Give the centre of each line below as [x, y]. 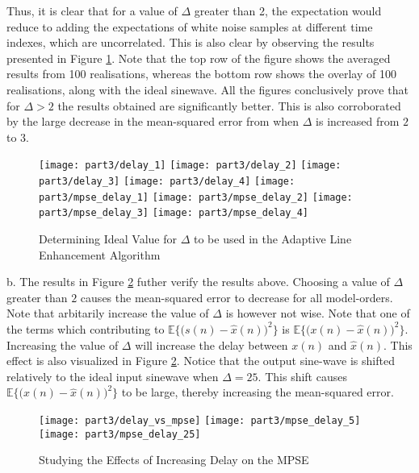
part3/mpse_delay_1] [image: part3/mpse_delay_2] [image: [196, 197]
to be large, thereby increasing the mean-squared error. [258, 392]
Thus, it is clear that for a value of [92, 10]
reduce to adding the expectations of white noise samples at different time [190, 26]
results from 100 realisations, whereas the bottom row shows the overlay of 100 [201, 74]
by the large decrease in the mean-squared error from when [153, 121]
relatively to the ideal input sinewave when [113, 376]
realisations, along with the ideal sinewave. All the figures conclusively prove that [207, 89]
